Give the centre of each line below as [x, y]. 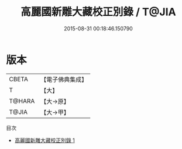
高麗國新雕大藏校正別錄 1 [44, 140]
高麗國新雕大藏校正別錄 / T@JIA [98, 12]
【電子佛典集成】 [64, 79]
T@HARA [22, 101]
